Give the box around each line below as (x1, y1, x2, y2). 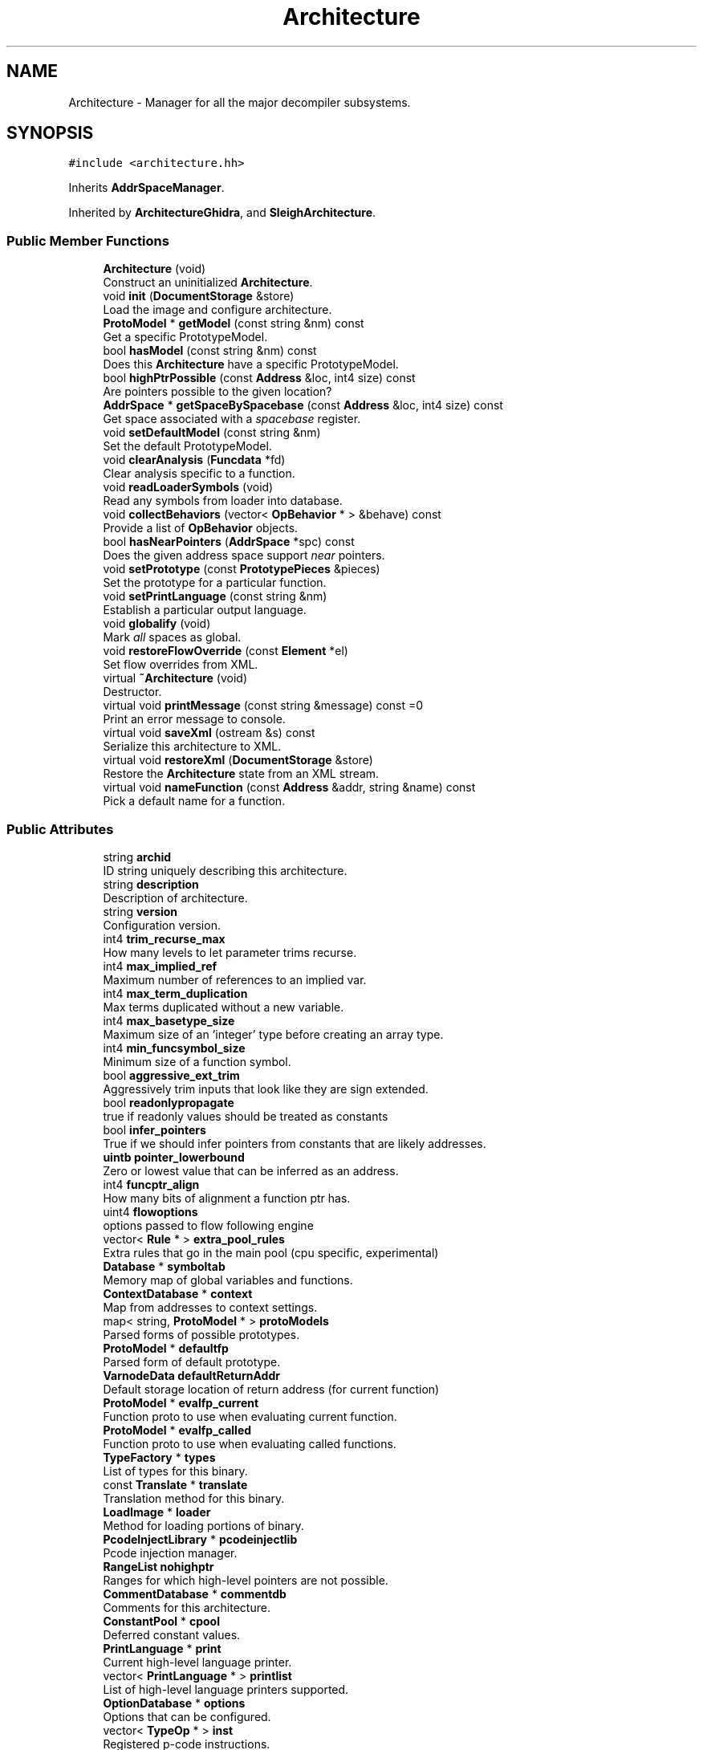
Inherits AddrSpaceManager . (68, 181, 225, 195)
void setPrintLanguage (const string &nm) (103, 589, 327, 604)
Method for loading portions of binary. (103, 1518, 304, 1532)
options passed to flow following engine (103, 1218, 314, 1232)
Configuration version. (103, 918, 221, 932)
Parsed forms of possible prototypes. (103, 1327, 300, 1341)
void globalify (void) (103, 617, 211, 631)
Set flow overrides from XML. (103, 657, 258, 672)
